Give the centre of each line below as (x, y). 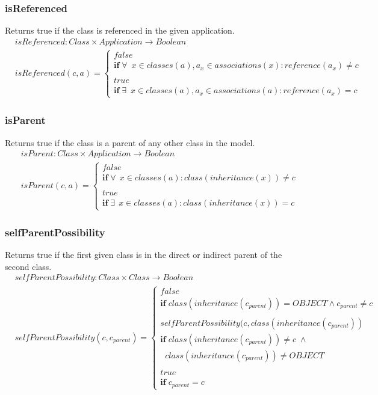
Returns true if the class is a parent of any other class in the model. (130, 142)
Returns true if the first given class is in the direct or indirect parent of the (144, 255)
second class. (28, 266)
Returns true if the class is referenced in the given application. (120, 30)
